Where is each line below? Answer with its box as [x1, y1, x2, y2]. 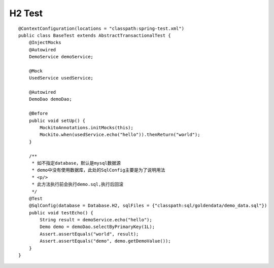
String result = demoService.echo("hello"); [40, 217, 152, 223]
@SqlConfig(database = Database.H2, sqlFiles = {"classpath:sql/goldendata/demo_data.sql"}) [28, 203, 267, 209]
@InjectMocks [28, 40, 61, 46]
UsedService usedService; [28, 75, 94, 81]
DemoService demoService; [28, 54, 94, 60]
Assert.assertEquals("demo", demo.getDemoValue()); [40, 238, 171, 244]
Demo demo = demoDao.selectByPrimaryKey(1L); [40, 224, 155, 230]
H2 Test [9, 8, 43, 19]
